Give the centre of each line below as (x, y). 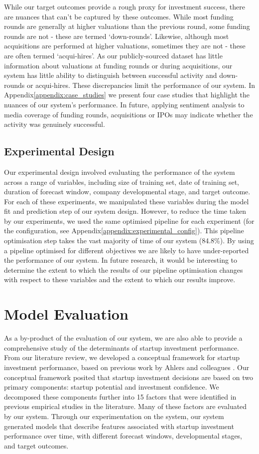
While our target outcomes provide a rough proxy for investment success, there (125, 6)
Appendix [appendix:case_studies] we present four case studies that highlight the (127, 95)
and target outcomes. (36, 445)
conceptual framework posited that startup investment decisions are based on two (129, 377)
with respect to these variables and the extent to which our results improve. (120, 279)
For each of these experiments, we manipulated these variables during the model (127, 201)
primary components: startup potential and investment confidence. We (112, 387)
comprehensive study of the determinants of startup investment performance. (122, 347)
